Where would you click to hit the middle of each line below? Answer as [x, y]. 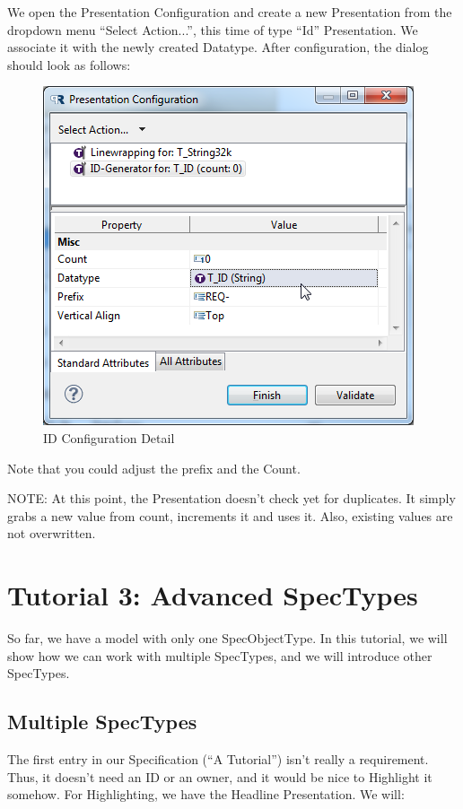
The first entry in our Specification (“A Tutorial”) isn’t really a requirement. [218, 759]
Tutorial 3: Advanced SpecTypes [213, 595]
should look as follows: [69, 64]
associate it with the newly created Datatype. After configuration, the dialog [218, 47]
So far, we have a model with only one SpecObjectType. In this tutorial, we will [227, 638]
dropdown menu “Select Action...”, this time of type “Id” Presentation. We [213, 29]
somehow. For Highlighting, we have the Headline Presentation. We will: [206, 794]
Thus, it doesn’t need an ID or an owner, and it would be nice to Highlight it [220, 776]
